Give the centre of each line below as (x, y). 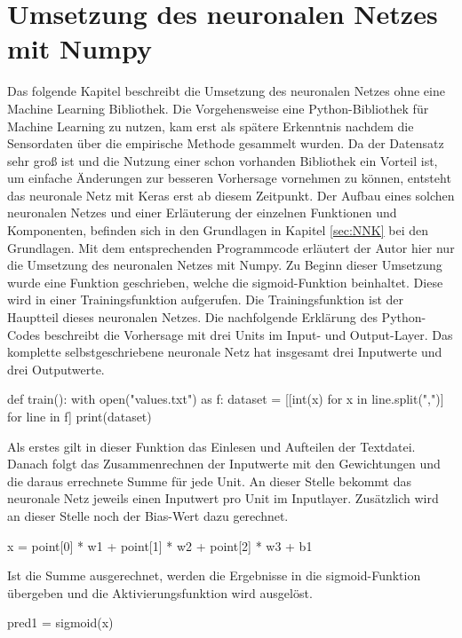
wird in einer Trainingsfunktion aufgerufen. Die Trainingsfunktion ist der (206, 299)
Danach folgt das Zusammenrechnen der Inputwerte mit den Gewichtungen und (224, 464)
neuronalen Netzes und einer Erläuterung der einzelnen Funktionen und (202, 213)
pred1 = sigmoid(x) (60, 622)
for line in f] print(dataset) (80, 416)
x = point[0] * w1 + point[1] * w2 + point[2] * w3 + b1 (160, 545)
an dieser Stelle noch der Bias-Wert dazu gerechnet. (148, 515)
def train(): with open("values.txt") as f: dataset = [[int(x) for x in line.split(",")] (226, 399)
